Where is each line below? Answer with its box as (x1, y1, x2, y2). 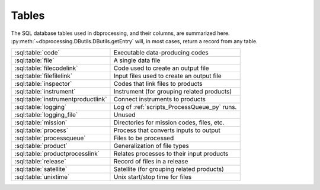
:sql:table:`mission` (14, 118, 68, 127)
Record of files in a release (113, 157, 188, 166)
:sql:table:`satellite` (14, 165, 68, 173)
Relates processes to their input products (113, 150, 229, 158)
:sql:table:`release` (14, 157, 66, 166)
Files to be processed (113, 134, 174, 142)
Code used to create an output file (113, 64, 210, 72)
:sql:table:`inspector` (14, 80, 72, 88)
